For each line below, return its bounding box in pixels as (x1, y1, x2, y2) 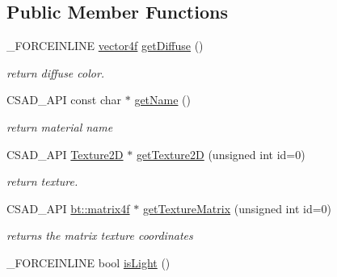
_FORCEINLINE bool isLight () (6, 254, 171, 271)
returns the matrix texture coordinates (6, 227, 193, 244)
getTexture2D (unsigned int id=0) (136, 145, 305, 162)
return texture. (6, 173, 78, 190)
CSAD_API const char (6, 91, 122, 108)
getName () (134, 91, 192, 108)
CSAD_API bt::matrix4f (6, 199, 130, 216)
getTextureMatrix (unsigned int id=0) (142, 199, 332, 216)
